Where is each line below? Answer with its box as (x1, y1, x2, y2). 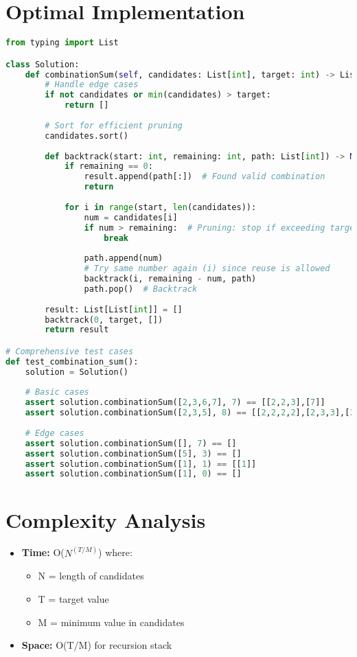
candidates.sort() (45, 130, 128, 141)
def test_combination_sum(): (5, 356, 139, 367)
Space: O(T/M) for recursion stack (21, 638, 172, 652)
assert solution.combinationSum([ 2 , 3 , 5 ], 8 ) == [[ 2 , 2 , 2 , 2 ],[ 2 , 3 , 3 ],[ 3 (25, 408, 355, 418)
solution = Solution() (25, 367, 128, 377)
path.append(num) (84, 253, 163, 264)
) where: (98, 545, 133, 560)
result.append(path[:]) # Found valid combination (84, 172, 325, 182)
